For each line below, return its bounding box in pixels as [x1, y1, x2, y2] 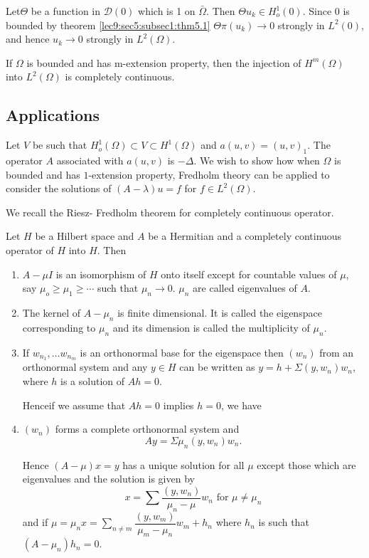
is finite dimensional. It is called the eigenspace [117, 305, 322, 320]
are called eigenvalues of [193, 280, 297, 295]
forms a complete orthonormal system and [55, 421, 240, 436]
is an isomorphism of [55, 266, 146, 281]
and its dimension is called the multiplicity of [112, 320, 310, 335]
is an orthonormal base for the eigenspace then [80, 344, 284, 359]
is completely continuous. [65, 69, 175, 84]
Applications [6, 104, 100, 126]
